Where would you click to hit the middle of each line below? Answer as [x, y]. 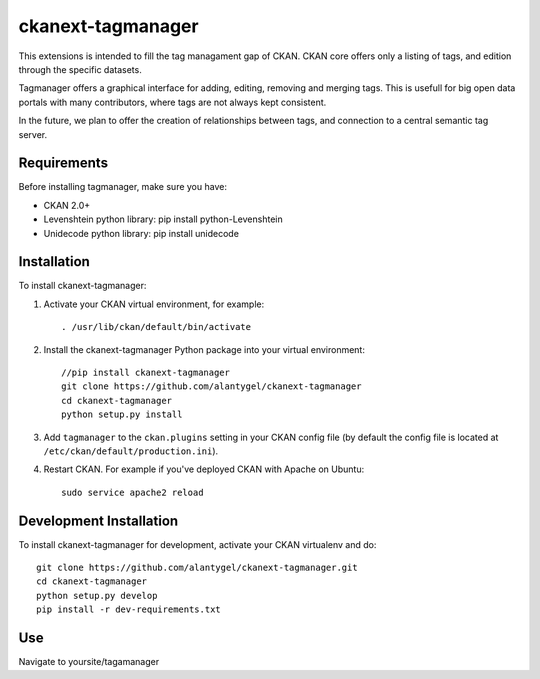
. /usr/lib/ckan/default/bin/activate [156, 327]
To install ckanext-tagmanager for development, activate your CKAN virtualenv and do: [197, 544]
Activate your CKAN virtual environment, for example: [154, 304]
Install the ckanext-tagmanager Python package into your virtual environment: [204, 349]
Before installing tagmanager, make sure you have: [122, 187]
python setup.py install [122, 414]
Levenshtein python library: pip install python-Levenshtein [163, 219]
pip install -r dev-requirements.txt [129, 609]
